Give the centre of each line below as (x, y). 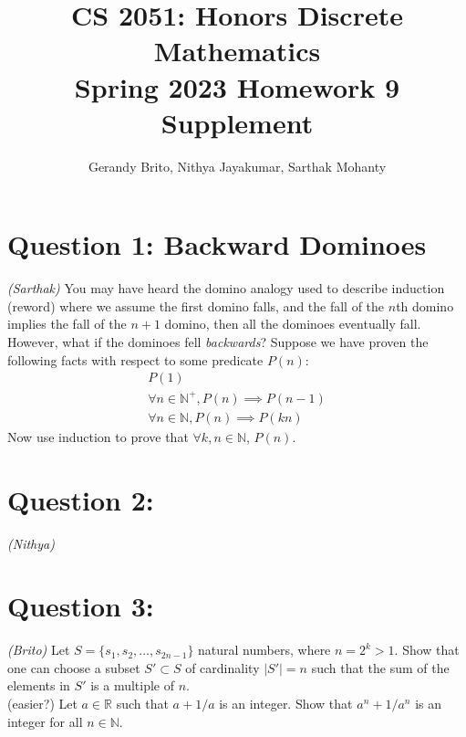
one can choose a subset (74, 667)
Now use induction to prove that (98, 436)
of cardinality (223, 667)
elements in (39, 685)
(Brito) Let (39, 650)
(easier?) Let (42, 703)
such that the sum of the (380, 667)
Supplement (237, 122)
